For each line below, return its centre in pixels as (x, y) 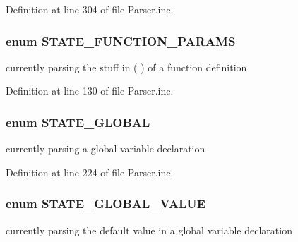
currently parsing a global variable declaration (106, 149)
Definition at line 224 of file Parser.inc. (90, 172)
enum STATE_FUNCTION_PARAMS (121, 41)
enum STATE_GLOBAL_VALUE (106, 204)
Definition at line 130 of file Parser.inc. (90, 91)
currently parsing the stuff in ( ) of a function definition (126, 67)
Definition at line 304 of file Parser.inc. (90, 9)
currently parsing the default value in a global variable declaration (149, 230)
